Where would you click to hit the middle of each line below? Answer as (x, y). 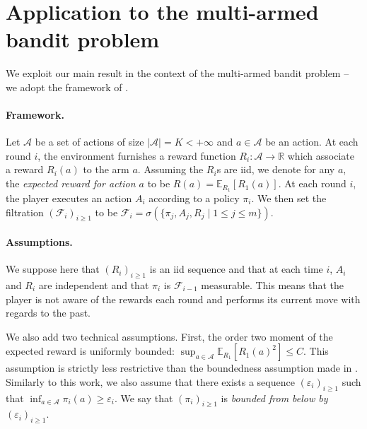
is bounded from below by (274, 398)
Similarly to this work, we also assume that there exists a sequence (150, 381)
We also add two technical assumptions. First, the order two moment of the (169, 336)
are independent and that (94, 284)
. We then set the (289, 198)
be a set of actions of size (89, 142)
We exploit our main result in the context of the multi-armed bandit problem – (177, 73)
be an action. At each (312, 142)
